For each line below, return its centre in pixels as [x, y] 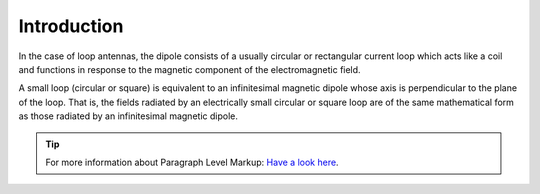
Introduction [71, 26]
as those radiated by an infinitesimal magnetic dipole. [128, 116]
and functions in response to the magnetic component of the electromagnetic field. [189, 69]
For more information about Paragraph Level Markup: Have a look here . [192, 162]
